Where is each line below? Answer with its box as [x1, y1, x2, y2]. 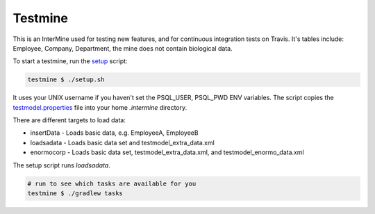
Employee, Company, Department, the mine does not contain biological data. [12, 44, 233, 52]
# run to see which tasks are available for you [27, 179, 197, 188]
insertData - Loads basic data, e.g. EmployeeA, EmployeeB [30, 129, 199, 137]
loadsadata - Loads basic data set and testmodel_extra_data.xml [30, 138, 215, 147]
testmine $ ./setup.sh [27, 76, 105, 83]
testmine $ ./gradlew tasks [27, 190, 123, 197]
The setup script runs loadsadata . [12, 160, 110, 170]
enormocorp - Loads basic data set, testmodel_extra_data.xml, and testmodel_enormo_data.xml [30, 148, 305, 156]
